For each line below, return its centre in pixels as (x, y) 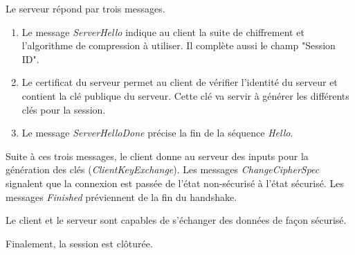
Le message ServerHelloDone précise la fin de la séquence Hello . (157, 133)
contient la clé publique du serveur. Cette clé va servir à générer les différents (185, 95)
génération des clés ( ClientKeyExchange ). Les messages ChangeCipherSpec (163, 169)
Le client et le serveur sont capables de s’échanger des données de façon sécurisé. (176, 220)
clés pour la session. (64, 109)
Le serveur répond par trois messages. (85, 8)
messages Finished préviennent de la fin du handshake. (121, 196)
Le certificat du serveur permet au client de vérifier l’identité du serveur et (180, 82)
